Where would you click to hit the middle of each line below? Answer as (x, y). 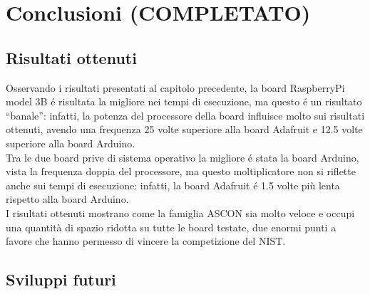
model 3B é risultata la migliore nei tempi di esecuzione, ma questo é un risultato (184, 101)
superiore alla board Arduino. (71, 143)
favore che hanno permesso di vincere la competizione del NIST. (146, 241)
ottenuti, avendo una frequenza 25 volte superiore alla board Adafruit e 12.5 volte (184, 129)
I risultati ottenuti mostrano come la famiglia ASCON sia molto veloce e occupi (180, 212)
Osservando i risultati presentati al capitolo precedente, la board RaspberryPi (175, 87)
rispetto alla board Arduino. (67, 199)
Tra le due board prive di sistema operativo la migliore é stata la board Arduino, (183, 157)
